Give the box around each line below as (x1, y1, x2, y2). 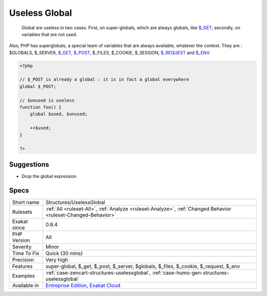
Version (12, 237, 30, 244)
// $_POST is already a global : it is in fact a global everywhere (19, 77, 189, 83)
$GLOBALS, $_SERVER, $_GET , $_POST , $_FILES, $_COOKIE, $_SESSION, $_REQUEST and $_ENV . (9, 49, 211, 55)
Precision (12, 256, 34, 263)
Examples (12, 272, 35, 279)
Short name (12, 199, 40, 206)
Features (12, 262, 33, 269)
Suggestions (9, 160, 49, 169)
